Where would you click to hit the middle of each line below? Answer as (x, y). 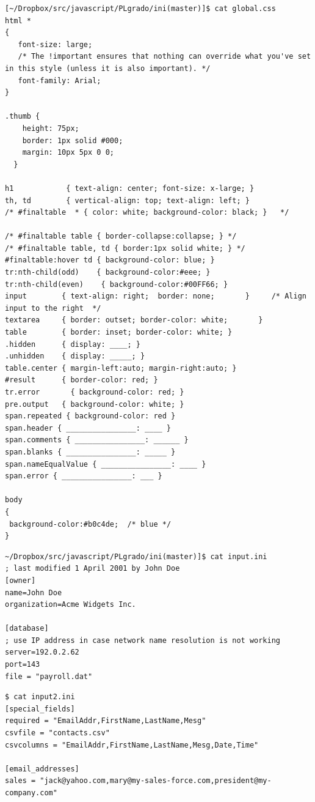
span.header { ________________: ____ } (88, 428)
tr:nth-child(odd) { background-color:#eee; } (108, 273)
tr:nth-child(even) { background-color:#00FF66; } (117, 284)
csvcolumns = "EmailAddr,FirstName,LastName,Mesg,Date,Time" (132, 745)
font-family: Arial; (60, 80)
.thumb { (23, 117)
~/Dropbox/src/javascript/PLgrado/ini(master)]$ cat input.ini (136, 556)
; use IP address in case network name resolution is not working (143, 640)
